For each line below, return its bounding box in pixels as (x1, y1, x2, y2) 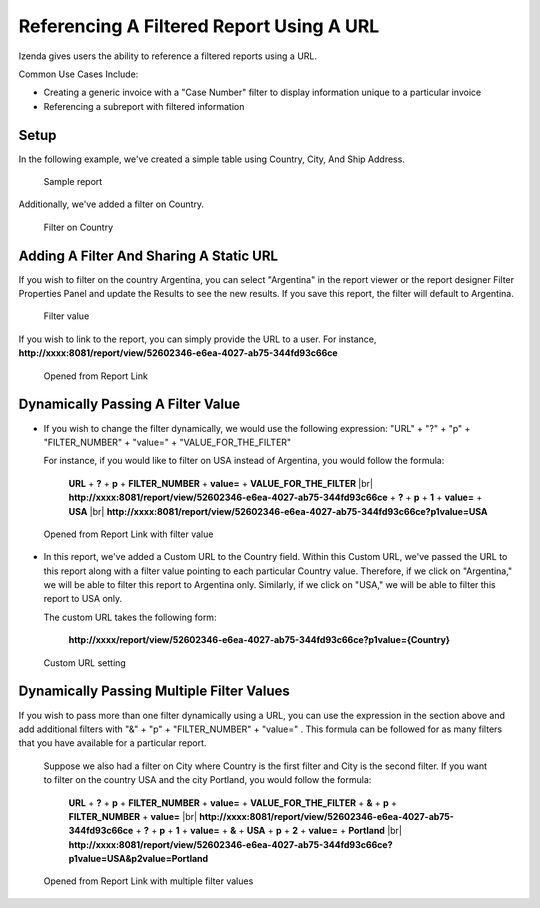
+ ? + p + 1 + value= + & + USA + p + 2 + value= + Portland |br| (135, 825, 402, 837)
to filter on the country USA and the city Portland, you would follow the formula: (43, 774, 372, 786)
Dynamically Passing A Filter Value (18, 396, 241, 413)
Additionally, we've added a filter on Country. (18, 198, 205, 210)
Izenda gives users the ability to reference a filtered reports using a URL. (18, 50, 318, 62)
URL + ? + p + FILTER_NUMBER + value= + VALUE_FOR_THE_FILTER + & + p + (68, 796, 398, 809)
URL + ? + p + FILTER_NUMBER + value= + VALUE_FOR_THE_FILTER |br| (68, 477, 374, 489)
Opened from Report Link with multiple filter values (43, 875, 254, 887)
